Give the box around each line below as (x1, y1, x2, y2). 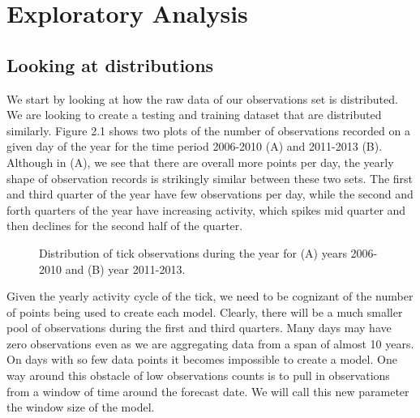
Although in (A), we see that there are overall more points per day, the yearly (6, 153, 394, 170)
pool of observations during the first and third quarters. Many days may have (6, 319, 392, 336)
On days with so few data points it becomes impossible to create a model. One (6, 351, 397, 368)
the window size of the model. (6, 399, 155, 416)
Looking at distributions (6, 52, 214, 77)
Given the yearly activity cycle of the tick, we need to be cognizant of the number (6, 288, 414, 305)
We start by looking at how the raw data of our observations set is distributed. (6, 90, 398, 107)
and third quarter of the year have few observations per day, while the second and (6, 186, 414, 203)
